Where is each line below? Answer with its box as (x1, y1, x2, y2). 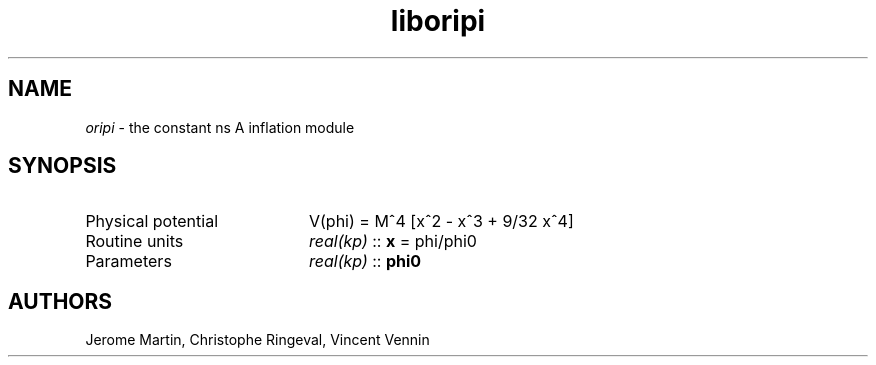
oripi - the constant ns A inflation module (85, 118, 355, 136)
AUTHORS (8, 288, 113, 314)
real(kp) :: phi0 (308, 251, 422, 272)
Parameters (85, 251, 172, 272)
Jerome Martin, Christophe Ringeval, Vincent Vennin (85, 331, 430, 349)
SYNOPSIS (8, 153, 117, 179)
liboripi (390, 4, 486, 38)
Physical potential (85, 211, 219, 232)
